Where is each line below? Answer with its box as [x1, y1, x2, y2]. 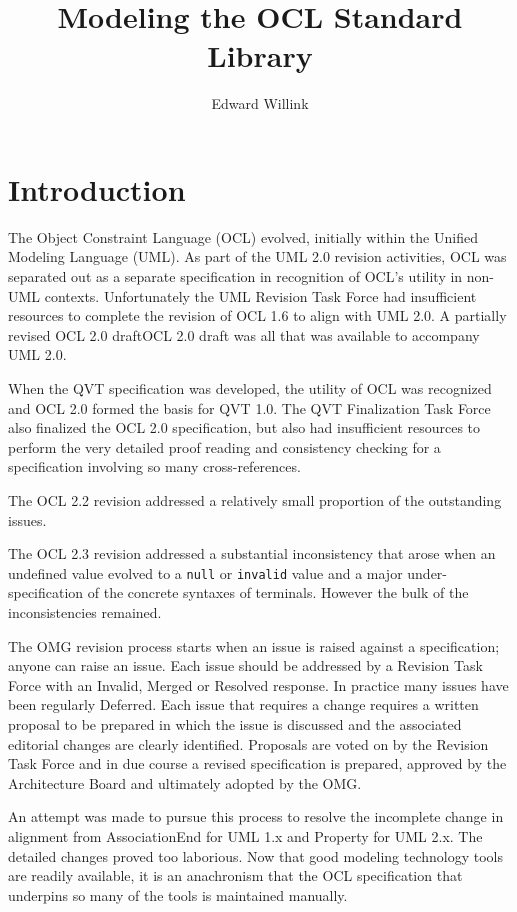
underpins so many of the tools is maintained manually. [8, 884, 348, 905]
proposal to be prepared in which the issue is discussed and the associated [8, 713, 462, 734]
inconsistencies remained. [8, 602, 162, 622]
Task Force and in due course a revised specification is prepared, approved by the [8, 753, 507, 774]
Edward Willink [211, 93, 309, 114]
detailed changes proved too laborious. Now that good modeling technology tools [8, 845, 503, 866]
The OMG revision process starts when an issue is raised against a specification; [8, 635, 500, 656]
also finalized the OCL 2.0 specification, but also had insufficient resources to [8, 417, 481, 438]
